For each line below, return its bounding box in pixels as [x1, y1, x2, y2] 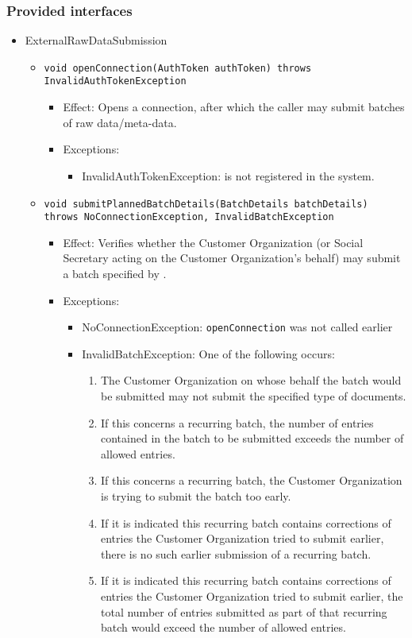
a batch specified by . [63, 265, 167, 281]
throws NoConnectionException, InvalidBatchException [44, 211, 334, 223]
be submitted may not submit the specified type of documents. [100, 388, 406, 404]
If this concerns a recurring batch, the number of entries [100, 414, 374, 431]
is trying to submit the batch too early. [100, 488, 291, 504]
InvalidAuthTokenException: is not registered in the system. [82, 167, 375, 184]
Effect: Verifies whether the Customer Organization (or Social [63, 234, 364, 250]
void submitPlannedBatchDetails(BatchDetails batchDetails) [44, 198, 368, 210]
